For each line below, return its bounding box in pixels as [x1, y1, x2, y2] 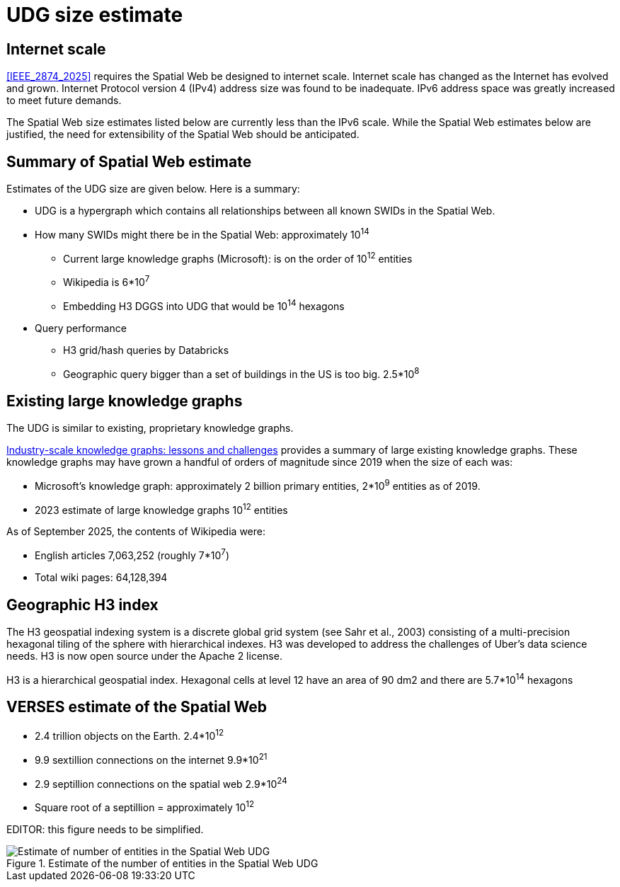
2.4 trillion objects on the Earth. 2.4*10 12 [35, 728, 224, 743]
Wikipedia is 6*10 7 [63, 274, 150, 288]
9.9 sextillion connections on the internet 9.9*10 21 [35, 752, 268, 766]
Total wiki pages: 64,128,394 [35, 571, 168, 584]
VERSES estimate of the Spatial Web [6, 698, 268, 716]
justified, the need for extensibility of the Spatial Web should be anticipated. [6, 128, 360, 141]
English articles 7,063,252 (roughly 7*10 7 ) [35, 547, 230, 562]
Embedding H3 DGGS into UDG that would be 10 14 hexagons [63, 297, 345, 312]
